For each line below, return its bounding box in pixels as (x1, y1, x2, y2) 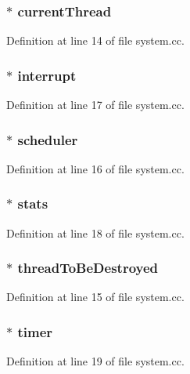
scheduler (17, 129, 78, 149)
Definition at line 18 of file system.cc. (6, 224, 185, 241)
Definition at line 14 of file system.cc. (6, 32, 185, 49)
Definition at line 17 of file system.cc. (6, 96, 185, 113)
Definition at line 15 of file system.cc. (6, 289, 185, 305)
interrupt (17, 65, 77, 85)
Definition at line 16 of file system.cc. (6, 160, 185, 176)
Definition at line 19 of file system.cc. (6, 353, 185, 369)
